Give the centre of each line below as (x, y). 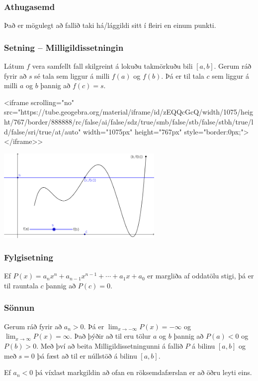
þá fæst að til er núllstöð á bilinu (87, 355)
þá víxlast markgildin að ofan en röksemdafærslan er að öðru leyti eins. (143, 372)
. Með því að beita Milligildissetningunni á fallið (110, 345)
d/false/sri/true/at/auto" (43, 131)
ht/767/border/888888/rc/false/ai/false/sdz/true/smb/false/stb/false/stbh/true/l (129, 122)
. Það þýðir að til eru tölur (110, 336)
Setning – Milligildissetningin (64, 47)
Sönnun (19, 308)
